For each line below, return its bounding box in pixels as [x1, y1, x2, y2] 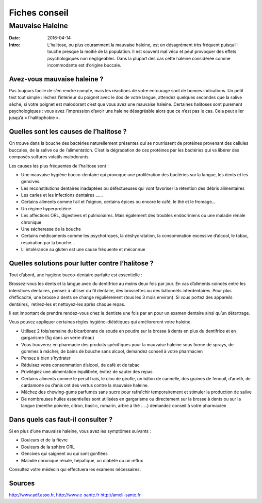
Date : [9, 35, 20, 41]
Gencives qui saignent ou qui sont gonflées [21, 451, 108, 456]
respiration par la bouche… [21, 239, 75, 245]
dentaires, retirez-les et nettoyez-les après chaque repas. [9, 301, 126, 307]
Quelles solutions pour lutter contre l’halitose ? [9, 259, 154, 267]
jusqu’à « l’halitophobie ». [9, 115, 60, 121]
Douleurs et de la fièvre [21, 437, 68, 443]
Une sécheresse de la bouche [21, 226, 81, 232]
